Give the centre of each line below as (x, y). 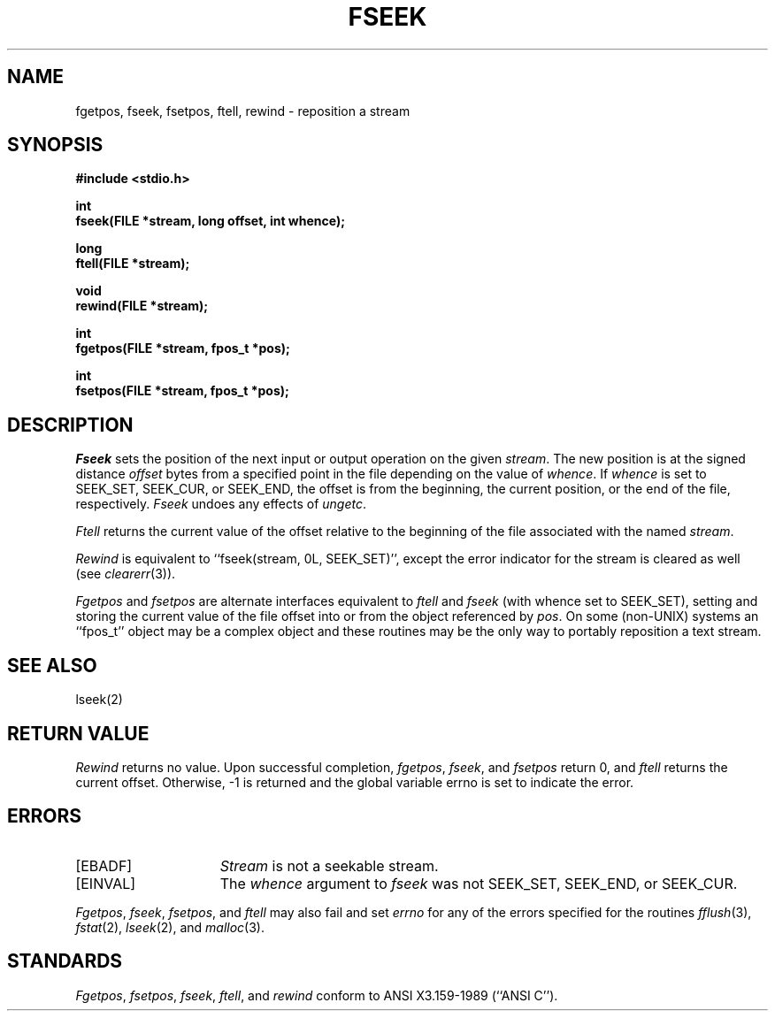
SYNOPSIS (55, 145)
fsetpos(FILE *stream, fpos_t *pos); (182, 391)
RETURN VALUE (78, 733)
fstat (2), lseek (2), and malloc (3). (170, 927)
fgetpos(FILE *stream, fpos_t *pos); (183, 348)
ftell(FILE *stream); (133, 264)
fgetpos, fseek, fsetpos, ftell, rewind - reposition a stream (243, 111)
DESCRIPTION (70, 425)
